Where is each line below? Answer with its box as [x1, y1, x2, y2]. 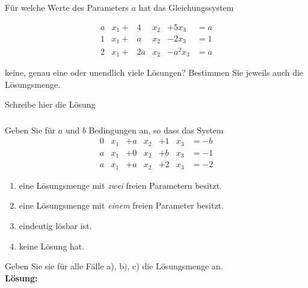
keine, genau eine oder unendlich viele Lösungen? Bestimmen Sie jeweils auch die [5, 66, 304, 79]
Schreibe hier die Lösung [5, 98, 96, 111]
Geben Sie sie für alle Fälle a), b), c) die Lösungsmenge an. [5, 260, 223, 272]
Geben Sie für [5, 123, 56, 136]
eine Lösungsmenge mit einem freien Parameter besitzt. [19, 199, 224, 212]
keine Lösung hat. [19, 239, 85, 252]
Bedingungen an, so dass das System [88, 123, 224, 136]
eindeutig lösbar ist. [19, 219, 92, 231]
